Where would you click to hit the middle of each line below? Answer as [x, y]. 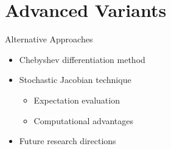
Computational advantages [84, 120]
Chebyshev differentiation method [82, 59]
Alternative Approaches [49, 39]
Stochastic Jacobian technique [75, 80]
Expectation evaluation [77, 100]
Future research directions [68, 141]
